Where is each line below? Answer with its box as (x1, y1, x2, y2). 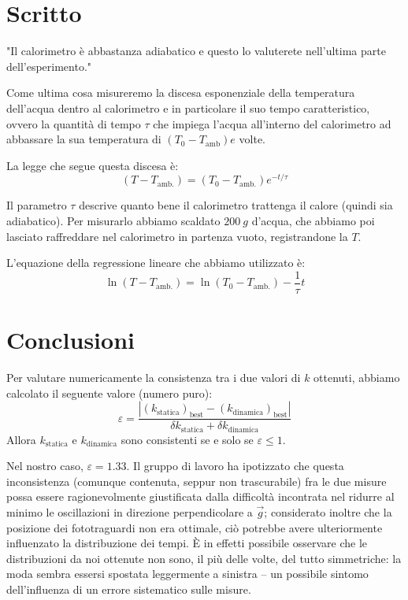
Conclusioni (6, 323, 135, 355)
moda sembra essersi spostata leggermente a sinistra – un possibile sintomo (6, 565, 369, 582)
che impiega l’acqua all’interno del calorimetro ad (153, 115, 391, 131)
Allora (6, 431, 36, 447)
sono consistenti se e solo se (121, 431, 254, 447)
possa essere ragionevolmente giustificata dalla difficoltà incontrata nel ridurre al (6, 488, 395, 505)
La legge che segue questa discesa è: (6, 157, 179, 173)
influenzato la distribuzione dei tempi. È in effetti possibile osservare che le (6, 535, 368, 551)
